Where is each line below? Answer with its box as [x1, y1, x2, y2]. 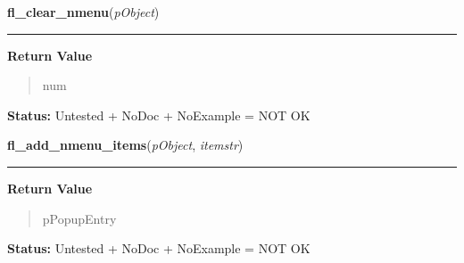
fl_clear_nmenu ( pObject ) [7, 3, 160, 21]
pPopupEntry [42, 209, 117, 227]
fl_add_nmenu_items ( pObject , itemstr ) [7, 136, 244, 154]
